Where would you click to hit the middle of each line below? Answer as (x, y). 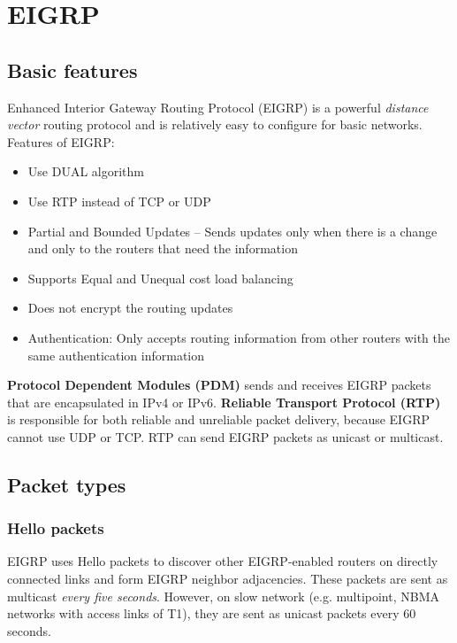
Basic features (72, 70)
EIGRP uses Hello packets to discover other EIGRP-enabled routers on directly (223, 561)
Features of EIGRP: (61, 141)
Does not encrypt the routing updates (130, 308)
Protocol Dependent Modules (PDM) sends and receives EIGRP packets (219, 385)
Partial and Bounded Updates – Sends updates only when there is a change (232, 231)
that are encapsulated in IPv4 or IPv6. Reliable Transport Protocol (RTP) (224, 402)
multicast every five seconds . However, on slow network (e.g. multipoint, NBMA (224, 596)
